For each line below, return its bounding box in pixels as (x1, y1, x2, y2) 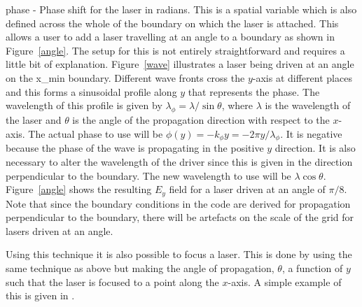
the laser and (6, 112, 62, 127)
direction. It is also (274, 141, 356, 155)
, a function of (281, 260, 343, 275)
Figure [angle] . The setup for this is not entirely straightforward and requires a (6, 43, 345, 57)
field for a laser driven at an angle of (169, 182, 326, 197)
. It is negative (280, 126, 342, 141)
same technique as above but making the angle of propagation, (6, 260, 274, 275)
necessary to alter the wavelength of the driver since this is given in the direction (6, 154, 353, 169)
